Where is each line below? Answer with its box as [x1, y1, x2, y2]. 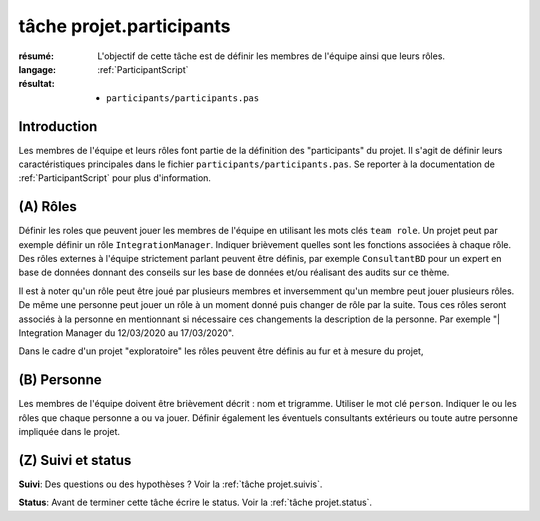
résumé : [18, 50, 55, 62]
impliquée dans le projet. [18, 426, 120, 438]
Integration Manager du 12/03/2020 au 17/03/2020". [18, 327, 235, 339]
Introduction [18, 118, 98, 135]
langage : [18, 63, 57, 75]
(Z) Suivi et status [18, 451, 132, 469]
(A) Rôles [18, 198, 77, 215]
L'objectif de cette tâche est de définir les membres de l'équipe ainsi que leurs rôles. [97, 50, 445, 62]
